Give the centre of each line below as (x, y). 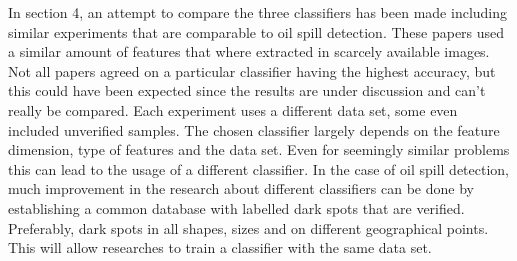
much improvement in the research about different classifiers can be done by (241, 188)
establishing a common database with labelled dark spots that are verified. (236, 207)
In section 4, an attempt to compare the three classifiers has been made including (258, 12)
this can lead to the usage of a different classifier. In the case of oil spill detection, (258, 168)
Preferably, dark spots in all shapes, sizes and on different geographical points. (248, 227)
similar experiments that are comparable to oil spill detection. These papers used (256, 31)
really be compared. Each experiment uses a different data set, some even (233, 109)
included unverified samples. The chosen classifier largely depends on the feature (254, 129)
